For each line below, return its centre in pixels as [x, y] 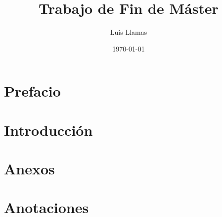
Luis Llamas [129, 32]
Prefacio [32, 91]
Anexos [29, 169]
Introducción [48, 130]
